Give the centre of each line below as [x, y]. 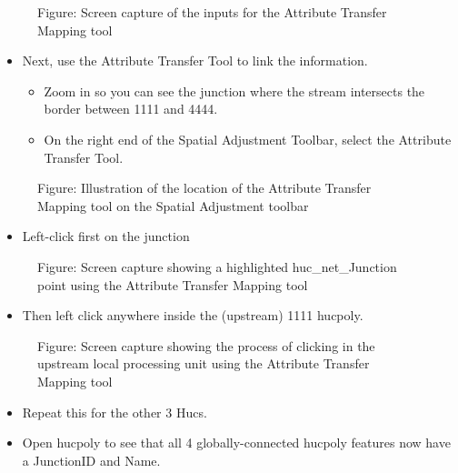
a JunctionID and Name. [91, 460]
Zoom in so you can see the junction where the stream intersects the [234, 91]
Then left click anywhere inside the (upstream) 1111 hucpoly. [193, 315]
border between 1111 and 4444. [131, 109]
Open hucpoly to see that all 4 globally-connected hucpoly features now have [236, 443]
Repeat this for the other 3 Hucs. [114, 412]
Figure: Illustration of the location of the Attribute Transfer [204, 188]
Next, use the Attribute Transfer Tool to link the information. [195, 60]
